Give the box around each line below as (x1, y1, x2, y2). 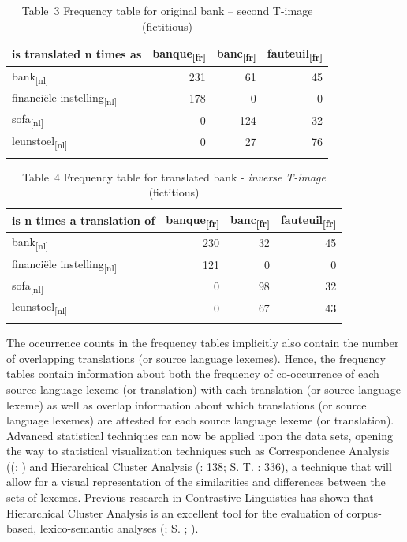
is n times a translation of (12, 212, 155, 229)
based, (6, 520, 37, 536)
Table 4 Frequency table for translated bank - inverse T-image (22, 168, 326, 185)
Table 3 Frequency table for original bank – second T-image (21, 2, 313, 18)
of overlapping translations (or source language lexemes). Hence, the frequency (6, 349, 386, 366)
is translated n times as (12, 46, 142, 62)
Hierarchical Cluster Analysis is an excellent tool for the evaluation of (6, 504, 343, 521)
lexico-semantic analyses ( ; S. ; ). (39, 520, 199, 536)
